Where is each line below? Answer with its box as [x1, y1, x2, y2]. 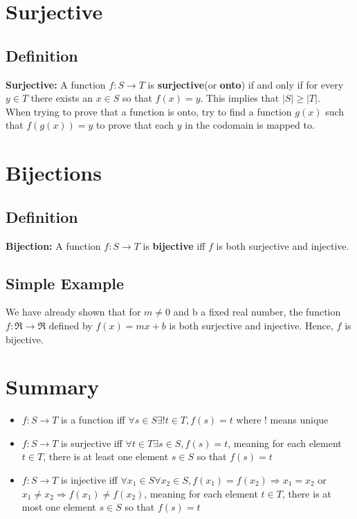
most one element [21, 500, 96, 514]
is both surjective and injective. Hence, [169, 318, 333, 332]
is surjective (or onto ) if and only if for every [147, 77, 344, 91]
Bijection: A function [6, 238, 101, 253]
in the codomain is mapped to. [185, 118, 315, 132]
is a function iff [61, 412, 125, 427]
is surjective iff [61, 435, 122, 450]
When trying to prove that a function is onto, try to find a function [6, 104, 292, 118]
